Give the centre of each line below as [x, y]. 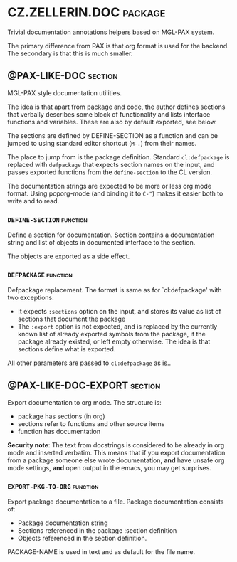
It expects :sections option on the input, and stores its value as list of [120, 312]
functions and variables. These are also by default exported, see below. [112, 122]
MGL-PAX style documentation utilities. [65, 92]
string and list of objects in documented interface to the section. [101, 243]
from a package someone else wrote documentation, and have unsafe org [116, 460]
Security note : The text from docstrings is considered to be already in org [116, 445]
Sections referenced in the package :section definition [97, 531]
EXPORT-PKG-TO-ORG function [53, 487]
